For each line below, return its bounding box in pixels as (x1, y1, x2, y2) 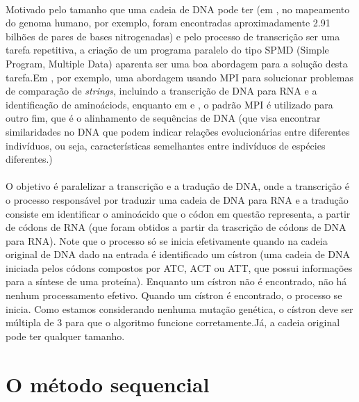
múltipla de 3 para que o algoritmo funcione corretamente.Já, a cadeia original (6, 315, 340, 330)
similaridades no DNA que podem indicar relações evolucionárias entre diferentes (6, 124, 350, 138)
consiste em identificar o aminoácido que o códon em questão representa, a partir (6, 206, 351, 220)
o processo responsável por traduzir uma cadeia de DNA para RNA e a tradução (6, 192, 349, 207)
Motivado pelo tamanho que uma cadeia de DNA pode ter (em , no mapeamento (6, 1, 350, 16)
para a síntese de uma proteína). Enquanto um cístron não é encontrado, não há (6, 274, 347, 289)
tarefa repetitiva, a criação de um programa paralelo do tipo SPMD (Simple (6, 42, 329, 57)
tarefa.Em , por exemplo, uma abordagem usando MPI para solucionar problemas (6, 70, 354, 84)
